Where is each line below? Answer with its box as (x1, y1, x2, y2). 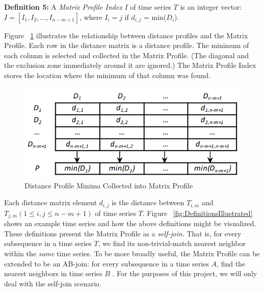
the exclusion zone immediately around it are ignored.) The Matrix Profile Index (4, 60, 256, 70)
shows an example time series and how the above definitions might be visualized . (4, 218, 256, 229)
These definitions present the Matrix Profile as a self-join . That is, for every (4, 228, 242, 238)
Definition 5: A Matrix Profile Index (4, 2, 122, 12)
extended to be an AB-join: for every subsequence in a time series (4, 258, 209, 269)
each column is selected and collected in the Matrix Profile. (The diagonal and (4, 50, 249, 60)
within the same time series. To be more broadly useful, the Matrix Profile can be (4, 248, 260, 258)
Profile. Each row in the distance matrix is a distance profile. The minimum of (4, 40, 249, 51)
